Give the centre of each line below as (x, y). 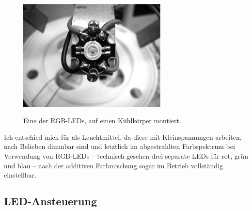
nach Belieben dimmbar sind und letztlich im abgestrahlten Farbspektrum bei (119, 146)
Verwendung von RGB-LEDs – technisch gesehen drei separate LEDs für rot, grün (126, 155)
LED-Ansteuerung (50, 201)
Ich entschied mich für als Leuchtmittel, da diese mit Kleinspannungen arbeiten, (123, 137)
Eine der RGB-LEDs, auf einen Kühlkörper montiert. (102, 121)
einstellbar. (20, 175)
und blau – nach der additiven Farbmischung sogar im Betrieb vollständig (113, 165)
